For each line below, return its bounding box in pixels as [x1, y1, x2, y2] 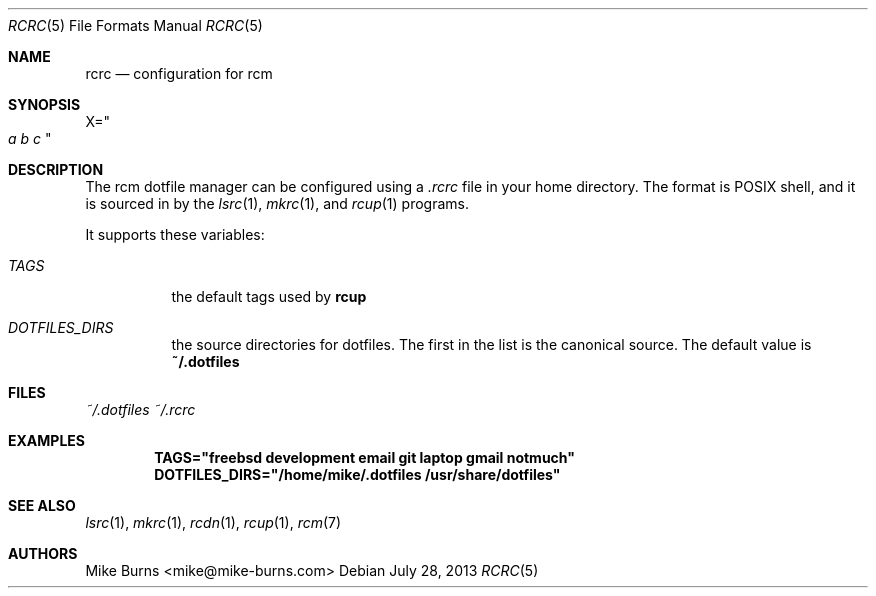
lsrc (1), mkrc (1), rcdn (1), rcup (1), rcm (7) [85, 514, 342, 531]
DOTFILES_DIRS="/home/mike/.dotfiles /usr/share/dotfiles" [154, 466, 561, 483]
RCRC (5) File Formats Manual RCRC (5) [8, 17, 263, 34]
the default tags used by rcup [171, 288, 367, 305]
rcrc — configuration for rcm [85, 65, 273, 82]
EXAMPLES [8, 432, 85, 449]
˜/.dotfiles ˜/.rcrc [85, 401, 196, 418]
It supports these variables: [85, 226, 265, 243]
